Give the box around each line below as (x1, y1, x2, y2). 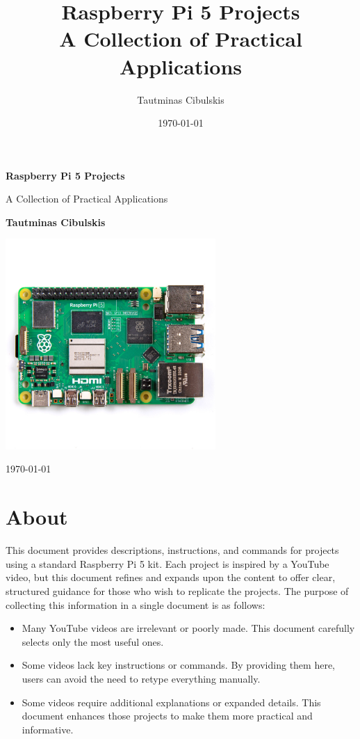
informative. (22, 722, 74, 736)
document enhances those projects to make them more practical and (22, 708, 313, 723)
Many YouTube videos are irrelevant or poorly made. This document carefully (22, 621, 355, 635)
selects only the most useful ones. (22, 634, 164, 649)
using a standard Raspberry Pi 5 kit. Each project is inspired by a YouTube (6, 556, 329, 571)
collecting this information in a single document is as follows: (6, 597, 265, 612)
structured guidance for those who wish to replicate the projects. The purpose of (6, 583, 349, 598)
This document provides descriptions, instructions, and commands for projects (6, 543, 339, 557)
